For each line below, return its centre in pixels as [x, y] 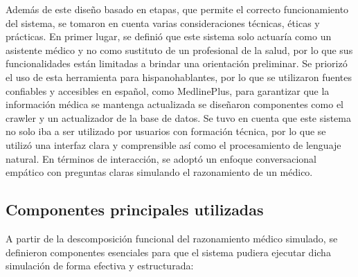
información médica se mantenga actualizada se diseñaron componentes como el [174, 104]
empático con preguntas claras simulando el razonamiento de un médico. [159, 172]
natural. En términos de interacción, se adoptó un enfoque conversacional [161, 158]
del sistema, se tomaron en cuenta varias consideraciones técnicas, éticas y [163, 23]
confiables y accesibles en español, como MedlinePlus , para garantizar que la [168, 90]
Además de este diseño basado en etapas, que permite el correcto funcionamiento [177, 9]
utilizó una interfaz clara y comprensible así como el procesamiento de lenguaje [173, 144]
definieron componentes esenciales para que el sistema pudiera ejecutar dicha [168, 252]
